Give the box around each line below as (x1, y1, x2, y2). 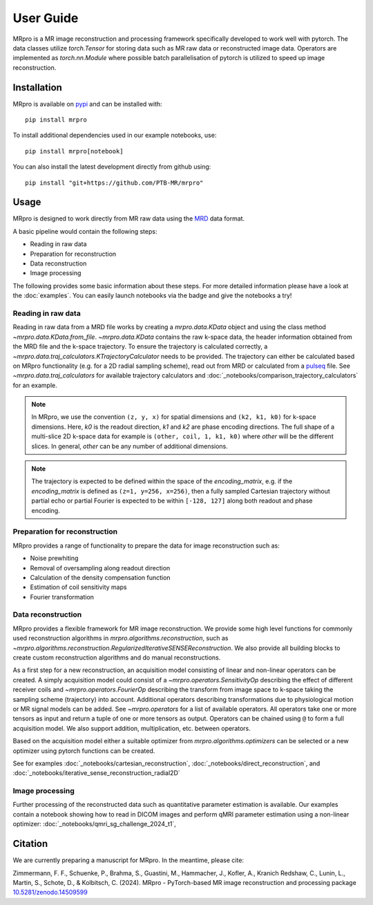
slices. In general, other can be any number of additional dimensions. (31, 442, 228, 450)
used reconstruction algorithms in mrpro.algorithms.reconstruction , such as (12, 634, 229, 642)
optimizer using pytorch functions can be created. (12, 747, 155, 755)
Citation (12, 838, 48, 850)
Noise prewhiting (30, 554, 79, 563)
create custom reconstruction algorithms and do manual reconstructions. (12, 653, 221, 662)
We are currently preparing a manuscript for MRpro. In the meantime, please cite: (12, 856, 245, 864)
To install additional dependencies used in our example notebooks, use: (12, 131, 217, 140)
